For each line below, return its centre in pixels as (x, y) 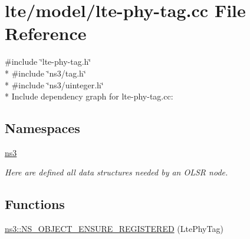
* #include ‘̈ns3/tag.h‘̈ (45, 73)
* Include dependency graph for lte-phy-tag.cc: (89, 96)
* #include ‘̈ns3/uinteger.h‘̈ (54, 84)
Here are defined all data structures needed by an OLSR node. (116, 172)
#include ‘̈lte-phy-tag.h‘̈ (48, 62)
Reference (46, 33)
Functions (35, 204)
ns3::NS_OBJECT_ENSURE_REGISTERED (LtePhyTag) (114, 229)
